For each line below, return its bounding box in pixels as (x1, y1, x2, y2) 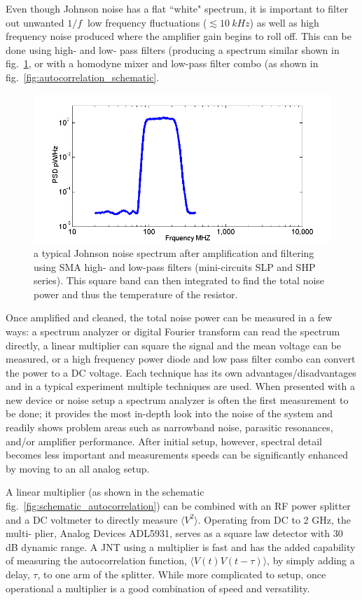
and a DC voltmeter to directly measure (6, 512, 178, 526)
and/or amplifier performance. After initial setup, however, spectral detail (6, 433, 322, 448)
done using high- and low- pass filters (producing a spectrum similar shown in (6, 42, 340, 57)
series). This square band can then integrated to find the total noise (34, 273, 325, 288)
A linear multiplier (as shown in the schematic (6, 484, 204, 499)
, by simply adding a (267, 553, 355, 568)
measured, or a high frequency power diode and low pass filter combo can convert (6, 351, 356, 366)
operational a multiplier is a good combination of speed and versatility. (6, 580, 310, 595)
